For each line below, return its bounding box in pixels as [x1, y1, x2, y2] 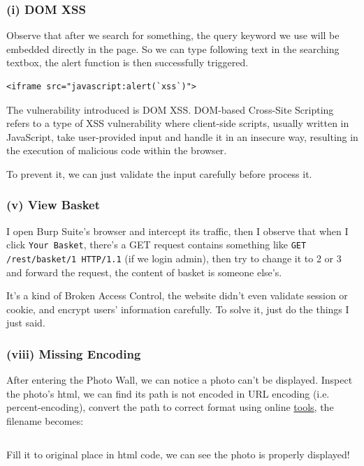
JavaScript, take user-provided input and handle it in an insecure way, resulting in [6, 129, 358, 144]
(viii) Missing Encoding [6, 345, 141, 362]
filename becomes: [6, 414, 84, 428]
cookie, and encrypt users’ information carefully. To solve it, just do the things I [6, 301, 349, 316]
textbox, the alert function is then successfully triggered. [6, 55, 249, 70]
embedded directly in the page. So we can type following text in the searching [6, 41, 340, 56]
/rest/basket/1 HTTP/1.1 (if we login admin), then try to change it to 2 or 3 [6, 251, 342, 266]
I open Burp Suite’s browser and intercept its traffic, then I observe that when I [6, 223, 349, 238]
